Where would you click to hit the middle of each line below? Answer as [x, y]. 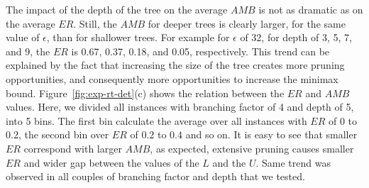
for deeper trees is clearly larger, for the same [247, 23]
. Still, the [95, 23]
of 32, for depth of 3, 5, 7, [296, 37]
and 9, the [28, 51]
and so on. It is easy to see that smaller [271, 134]
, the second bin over [64, 134]
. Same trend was [293, 162]
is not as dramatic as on [311, 9]
